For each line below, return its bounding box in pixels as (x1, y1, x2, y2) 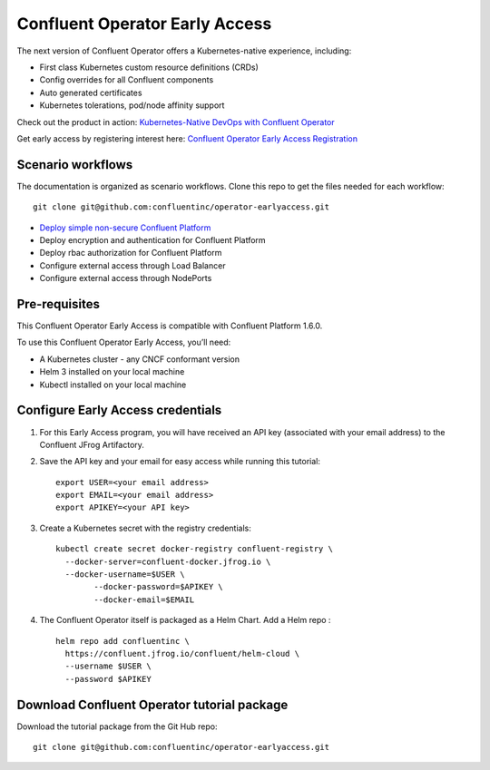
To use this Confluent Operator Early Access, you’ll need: (16, 336, 231, 348)
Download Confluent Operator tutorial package (16, 697, 289, 712)
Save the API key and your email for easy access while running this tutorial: (39, 456, 321, 467)
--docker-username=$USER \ (64, 570, 185, 580)
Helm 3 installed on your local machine (39, 366, 185, 377)
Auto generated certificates (39, 87, 142, 98)
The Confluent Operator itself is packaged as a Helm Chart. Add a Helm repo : (39, 615, 331, 626)
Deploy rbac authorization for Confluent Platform (39, 248, 222, 258)
